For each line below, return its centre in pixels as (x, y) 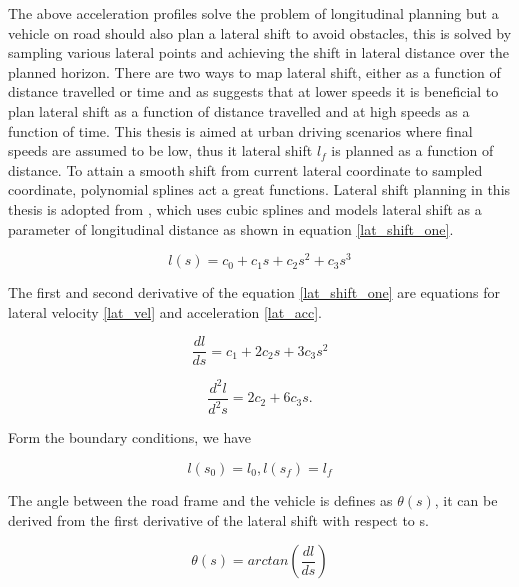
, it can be (466, 499)
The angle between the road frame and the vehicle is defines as (200, 499)
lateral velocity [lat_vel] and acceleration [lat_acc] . (165, 311)
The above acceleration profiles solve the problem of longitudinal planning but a (253, 13)
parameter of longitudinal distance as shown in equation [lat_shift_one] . (231, 228)
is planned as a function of (412, 150)
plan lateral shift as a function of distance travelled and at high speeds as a (239, 110)
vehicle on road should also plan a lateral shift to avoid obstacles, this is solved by (260, 32)
